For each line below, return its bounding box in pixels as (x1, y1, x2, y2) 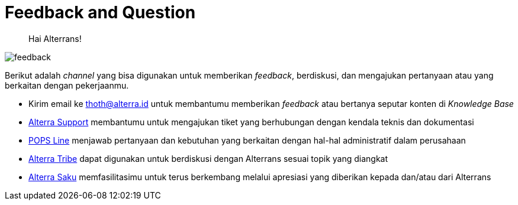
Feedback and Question (5, 2, 196, 22)
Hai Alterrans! (28, 33, 82, 44)
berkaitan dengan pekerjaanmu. (5, 80, 129, 90)
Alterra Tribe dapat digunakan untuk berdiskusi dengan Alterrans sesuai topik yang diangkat (28, 153, 388, 164)
